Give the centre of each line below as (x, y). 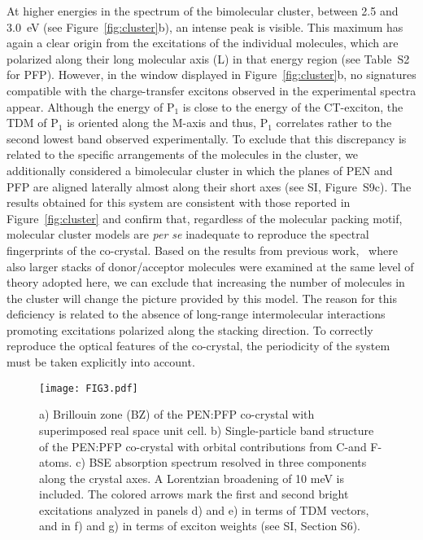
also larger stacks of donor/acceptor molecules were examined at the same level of (210, 266)
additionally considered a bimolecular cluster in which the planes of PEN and (200, 170)
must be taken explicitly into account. (101, 362)
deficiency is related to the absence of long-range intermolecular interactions (196, 314)
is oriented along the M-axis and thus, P (168, 123)
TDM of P (33, 123)
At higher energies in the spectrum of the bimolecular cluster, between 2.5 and (203, 11)
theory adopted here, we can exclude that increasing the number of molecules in (206, 282)
